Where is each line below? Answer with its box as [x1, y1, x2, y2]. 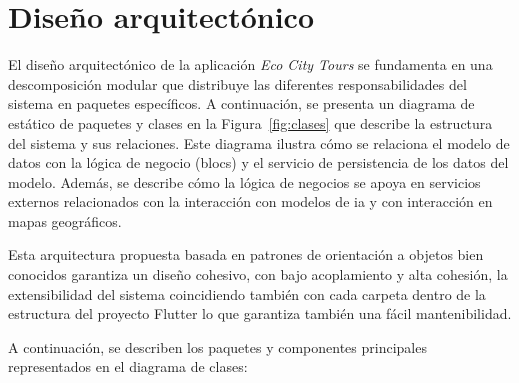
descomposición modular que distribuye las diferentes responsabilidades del [8, 73, 467, 94]
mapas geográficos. [8, 210, 122, 231]
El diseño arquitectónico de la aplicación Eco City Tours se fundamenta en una [8, 54, 493, 75]
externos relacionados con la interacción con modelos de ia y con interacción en [8, 191, 493, 212]
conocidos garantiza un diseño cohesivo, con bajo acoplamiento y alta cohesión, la [8, 264, 508, 285]
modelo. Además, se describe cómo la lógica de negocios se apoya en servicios [8, 171, 481, 192]
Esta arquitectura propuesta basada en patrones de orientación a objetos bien [8, 244, 484, 265]
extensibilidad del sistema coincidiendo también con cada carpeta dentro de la [8, 283, 486, 304]
